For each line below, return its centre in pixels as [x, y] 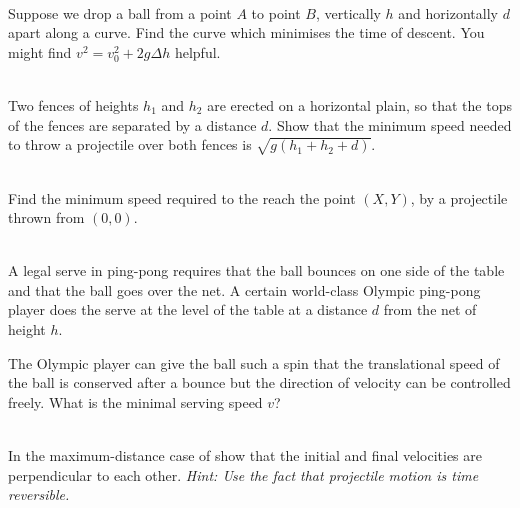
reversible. [39, 494]
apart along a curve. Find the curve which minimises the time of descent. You [246, 32]
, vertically [348, 12]
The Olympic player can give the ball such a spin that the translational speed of [254, 362]
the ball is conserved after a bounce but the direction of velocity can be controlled [259, 382]
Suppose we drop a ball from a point [120, 12]
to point [276, 12]
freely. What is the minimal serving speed [135, 401]
